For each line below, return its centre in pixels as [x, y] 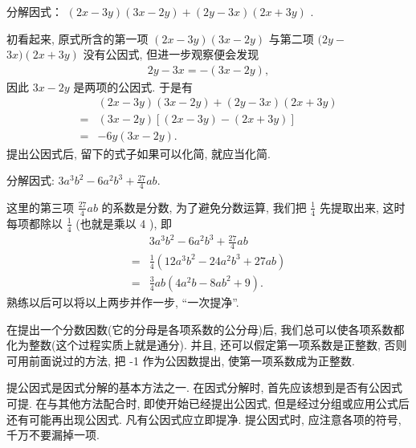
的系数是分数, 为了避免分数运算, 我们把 [204, 207]
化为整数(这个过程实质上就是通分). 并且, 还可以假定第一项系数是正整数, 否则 [207, 345]
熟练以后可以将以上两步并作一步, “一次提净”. [123, 302]
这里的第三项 [40, 207]
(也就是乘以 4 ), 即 [124, 223]
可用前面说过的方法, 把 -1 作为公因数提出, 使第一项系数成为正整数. [181, 360]
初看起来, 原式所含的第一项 [77, 38]
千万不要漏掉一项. [53, 435]
